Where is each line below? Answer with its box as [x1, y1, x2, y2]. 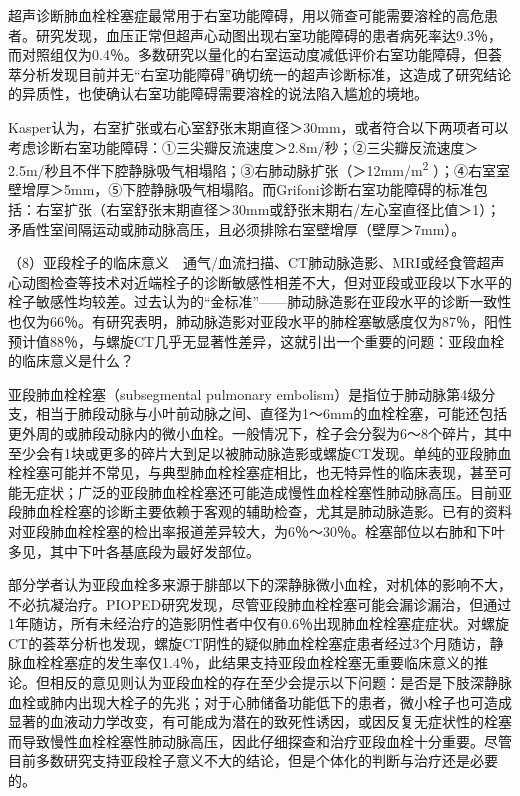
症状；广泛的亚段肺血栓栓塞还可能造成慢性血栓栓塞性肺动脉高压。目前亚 [35, 481, 512, 502]
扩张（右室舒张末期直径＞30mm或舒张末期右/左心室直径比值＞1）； [63, 199, 501, 219]
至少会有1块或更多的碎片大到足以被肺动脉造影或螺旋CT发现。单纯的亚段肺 [8, 442, 498, 463]
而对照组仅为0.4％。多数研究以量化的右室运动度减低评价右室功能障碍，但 [8, 44, 488, 65]
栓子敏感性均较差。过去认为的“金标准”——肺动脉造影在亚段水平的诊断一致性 [8, 291, 512, 312]
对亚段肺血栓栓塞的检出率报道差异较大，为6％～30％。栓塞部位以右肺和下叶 [8, 520, 505, 541]
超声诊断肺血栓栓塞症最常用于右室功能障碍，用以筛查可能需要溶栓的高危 [8, 5, 484, 25]
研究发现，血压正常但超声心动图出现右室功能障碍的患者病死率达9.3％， [35, 24, 502, 45]
